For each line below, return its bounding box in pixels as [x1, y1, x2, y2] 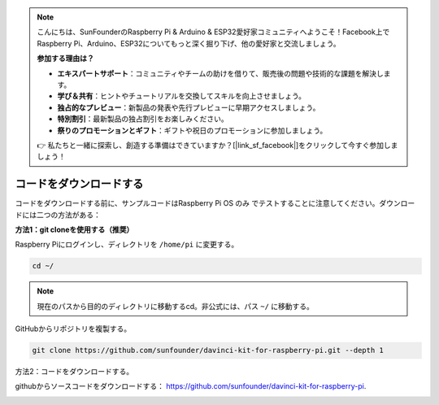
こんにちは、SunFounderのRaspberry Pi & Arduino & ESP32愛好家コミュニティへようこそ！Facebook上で [37, 27, 390, 37]
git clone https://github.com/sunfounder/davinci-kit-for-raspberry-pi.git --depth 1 [32, 346, 384, 355]
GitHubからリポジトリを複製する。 [15, 324, 132, 333]
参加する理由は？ [37, 54, 94, 63]
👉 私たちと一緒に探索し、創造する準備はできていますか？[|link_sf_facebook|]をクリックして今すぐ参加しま [37, 140, 398, 150]
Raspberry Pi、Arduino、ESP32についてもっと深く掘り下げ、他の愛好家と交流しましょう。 [37, 38, 341, 48]
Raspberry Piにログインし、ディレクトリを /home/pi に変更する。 [15, 240, 239, 250]
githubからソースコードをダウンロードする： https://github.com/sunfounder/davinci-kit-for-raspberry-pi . [15, 381, 367, 391]
